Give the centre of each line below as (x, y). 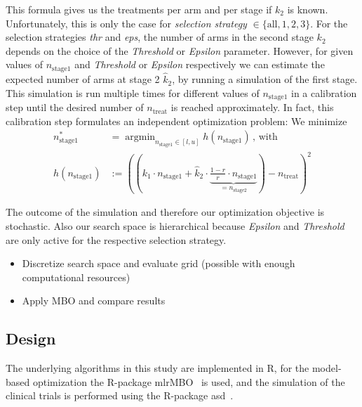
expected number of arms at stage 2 (83, 79)
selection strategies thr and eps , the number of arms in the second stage (160, 37)
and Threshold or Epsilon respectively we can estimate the (200, 64)
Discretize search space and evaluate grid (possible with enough (159, 263)
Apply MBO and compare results (94, 301)
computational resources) (76, 277)
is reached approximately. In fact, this (252, 107)
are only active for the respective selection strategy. (116, 239)
